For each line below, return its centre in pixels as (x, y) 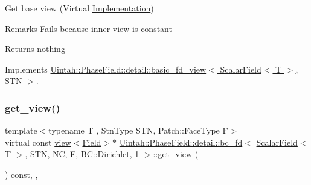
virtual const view (38, 142)
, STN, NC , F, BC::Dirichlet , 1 (82, 154)
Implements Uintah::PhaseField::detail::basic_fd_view (106, 69)
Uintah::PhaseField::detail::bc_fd (181, 142)
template (21, 130)
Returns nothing (35, 49)
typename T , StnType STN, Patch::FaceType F (138, 130)
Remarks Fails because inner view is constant (88, 28)
